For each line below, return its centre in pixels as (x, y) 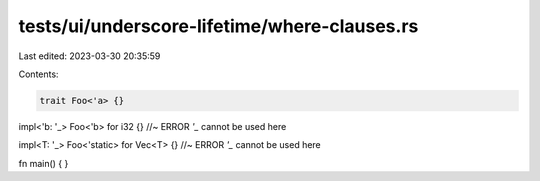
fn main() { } (43, 163)
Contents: (38, 74)
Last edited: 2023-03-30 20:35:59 (89, 56)
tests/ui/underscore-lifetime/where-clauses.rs (218, 26)
